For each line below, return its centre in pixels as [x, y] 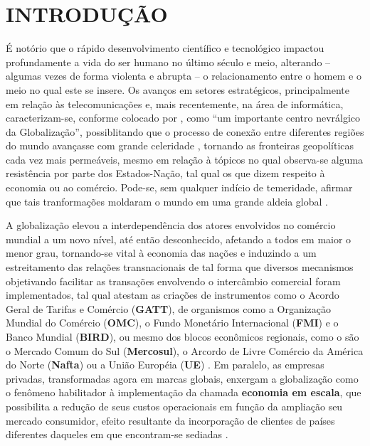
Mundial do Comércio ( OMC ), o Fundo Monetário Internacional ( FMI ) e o [172, 323]
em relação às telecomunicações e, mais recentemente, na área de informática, [175, 103]
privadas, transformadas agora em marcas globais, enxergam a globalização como [182, 378]
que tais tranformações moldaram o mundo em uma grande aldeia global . [167, 201]
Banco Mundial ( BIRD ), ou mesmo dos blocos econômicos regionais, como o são [183, 336]
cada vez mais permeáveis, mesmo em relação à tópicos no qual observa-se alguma [185, 159]
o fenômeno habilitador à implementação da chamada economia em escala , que [184, 392]
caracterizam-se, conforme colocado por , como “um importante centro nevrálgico [183, 118]
